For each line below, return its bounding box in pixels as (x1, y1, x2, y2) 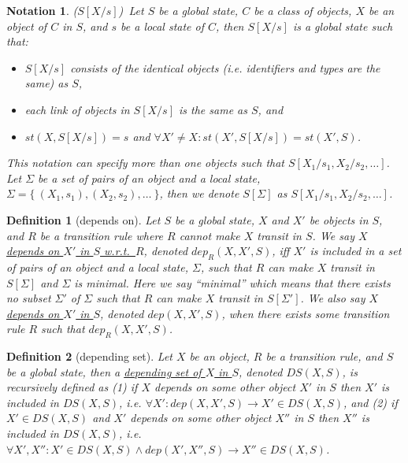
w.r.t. (104, 243, 130, 259)
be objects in (309, 211, 369, 228)
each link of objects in (24, 101, 130, 117)
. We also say (300, 290, 365, 306)
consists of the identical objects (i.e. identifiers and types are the (70, 59, 380, 76)
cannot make (179, 227, 240, 243)
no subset (6, 290, 51, 306)
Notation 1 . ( (6, 2, 78, 18)
